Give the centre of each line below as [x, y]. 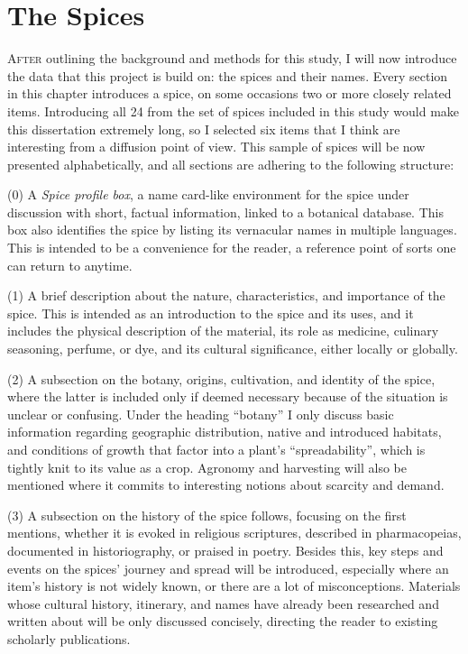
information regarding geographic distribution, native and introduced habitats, [225, 432]
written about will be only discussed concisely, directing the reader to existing [223, 621]
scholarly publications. [69, 638]
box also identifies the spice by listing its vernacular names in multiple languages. [232, 230]
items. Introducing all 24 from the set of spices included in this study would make [234, 111]
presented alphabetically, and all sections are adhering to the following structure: [231, 164]
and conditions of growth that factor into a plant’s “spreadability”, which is [216, 449]
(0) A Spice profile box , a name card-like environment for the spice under [208, 194]
